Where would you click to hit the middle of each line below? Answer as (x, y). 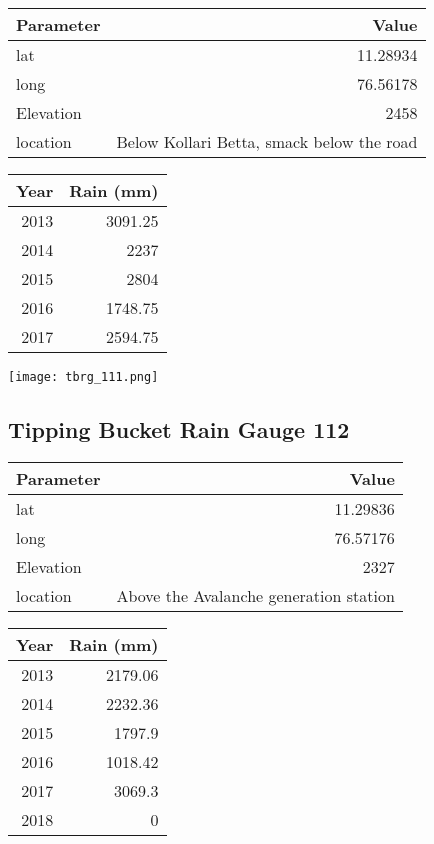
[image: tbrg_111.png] (83, 377)
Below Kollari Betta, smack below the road (267, 141)
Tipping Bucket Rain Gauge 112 (179, 429)
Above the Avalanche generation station (255, 595)
